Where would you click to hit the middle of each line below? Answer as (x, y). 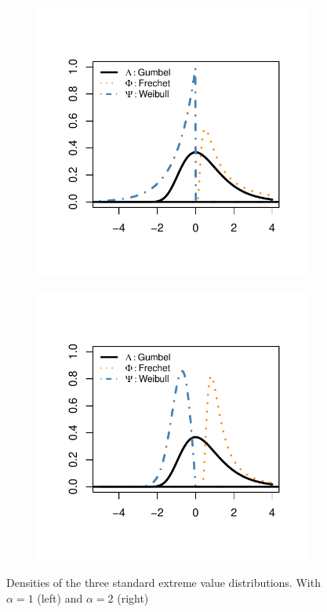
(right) (133, 597)
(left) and (60, 597)
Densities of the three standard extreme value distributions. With (163, 583)
